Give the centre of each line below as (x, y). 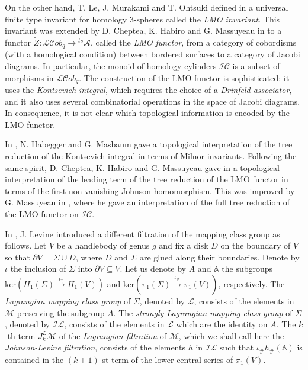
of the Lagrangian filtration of (113, 335)
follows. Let (26, 245)
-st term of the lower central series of (166, 359)
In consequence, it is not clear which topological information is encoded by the (147, 113)
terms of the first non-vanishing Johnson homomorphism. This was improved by (150, 190)
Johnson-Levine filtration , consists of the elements (95, 347)
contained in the (34, 359)
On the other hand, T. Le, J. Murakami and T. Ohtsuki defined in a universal (147, 7)
